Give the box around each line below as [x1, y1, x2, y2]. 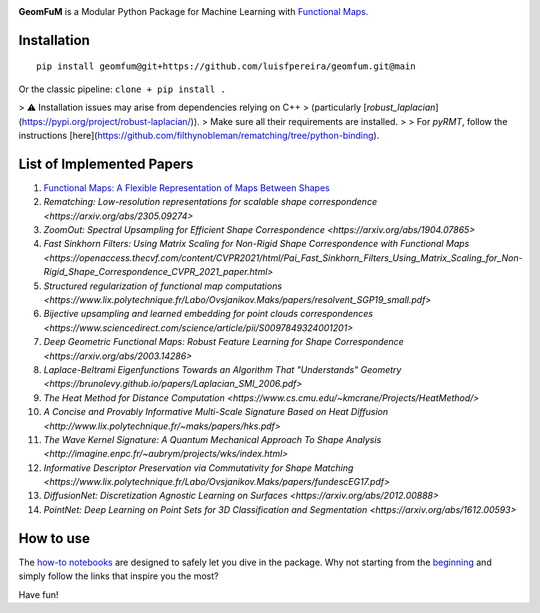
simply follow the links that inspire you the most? [18, 570, 219, 582]
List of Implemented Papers [18, 155, 194, 172]
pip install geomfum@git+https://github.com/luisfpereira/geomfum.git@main [36, 61, 416, 72]
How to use [18, 530, 90, 547]
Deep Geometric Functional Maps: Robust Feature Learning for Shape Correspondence [43, 336, 404, 348]
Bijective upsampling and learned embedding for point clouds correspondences [43, 308, 374, 320]
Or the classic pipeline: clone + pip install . [18, 83, 227, 95]
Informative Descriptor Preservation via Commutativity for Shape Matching [43, 461, 354, 474]
